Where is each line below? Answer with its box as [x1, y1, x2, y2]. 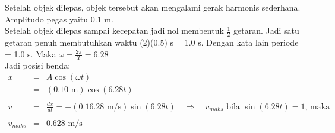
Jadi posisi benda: [5, 59, 71, 72]
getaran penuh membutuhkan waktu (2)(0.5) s [5, 36, 174, 48]
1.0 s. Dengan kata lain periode [184, 36, 299, 48]
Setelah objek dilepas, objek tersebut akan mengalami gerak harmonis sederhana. [5, 1, 301, 13]
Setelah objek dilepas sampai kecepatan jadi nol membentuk [5, 24, 224, 37]
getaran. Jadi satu [233, 24, 299, 37]
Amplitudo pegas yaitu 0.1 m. [5, 12, 113, 25]
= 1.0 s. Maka [5, 47, 56, 60]
